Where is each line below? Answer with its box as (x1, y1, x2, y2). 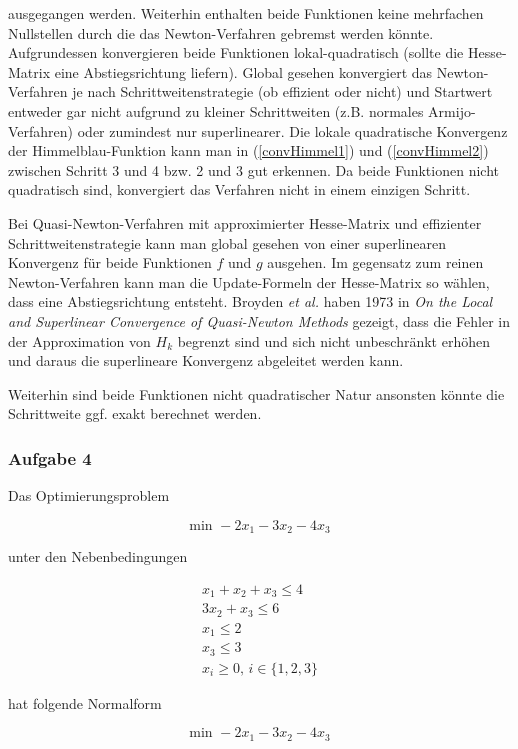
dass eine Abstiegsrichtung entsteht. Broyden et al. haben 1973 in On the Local (8, 291, 493, 312)
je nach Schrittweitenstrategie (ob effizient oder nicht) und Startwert (72, 81, 493, 102)
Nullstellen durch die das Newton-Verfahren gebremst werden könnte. (8, 22, 434, 43)
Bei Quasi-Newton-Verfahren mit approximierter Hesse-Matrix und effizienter (8, 212, 482, 233)
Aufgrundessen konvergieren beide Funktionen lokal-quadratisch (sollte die (8, 42, 464, 63)
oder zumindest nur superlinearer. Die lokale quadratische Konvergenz (77, 120, 508, 141)
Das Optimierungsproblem (8, 485, 170, 506)
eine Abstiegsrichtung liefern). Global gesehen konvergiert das (54, 61, 433, 82)
